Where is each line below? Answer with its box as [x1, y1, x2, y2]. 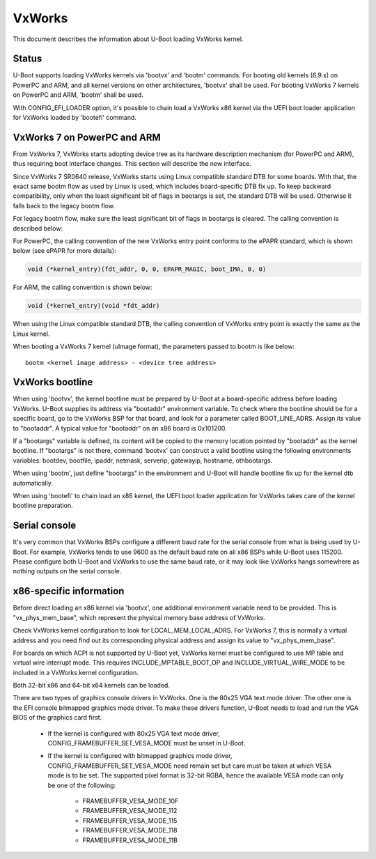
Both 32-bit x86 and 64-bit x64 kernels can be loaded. [13, 681, 171, 690]
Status [13, 53, 42, 65]
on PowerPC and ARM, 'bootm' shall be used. [13, 91, 144, 99]
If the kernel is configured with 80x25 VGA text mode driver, [47, 729, 221, 738]
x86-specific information [13, 585, 125, 597]
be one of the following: [47, 781, 116, 789]
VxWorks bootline [13, 376, 93, 388]
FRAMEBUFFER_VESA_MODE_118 [82, 826, 178, 835]
